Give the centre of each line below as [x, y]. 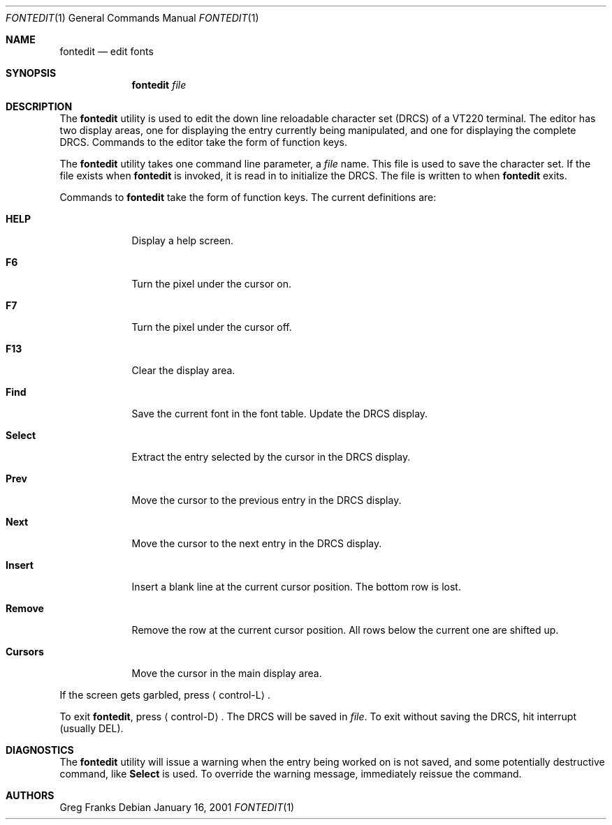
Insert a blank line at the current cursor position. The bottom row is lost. [296, 587]
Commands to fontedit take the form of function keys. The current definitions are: [248, 197]
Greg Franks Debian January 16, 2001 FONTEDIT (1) [177, 807]
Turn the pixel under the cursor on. [212, 284]
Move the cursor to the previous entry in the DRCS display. [267, 500]
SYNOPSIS [31, 73]
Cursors [25, 652]
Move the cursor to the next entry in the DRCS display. [257, 543]
